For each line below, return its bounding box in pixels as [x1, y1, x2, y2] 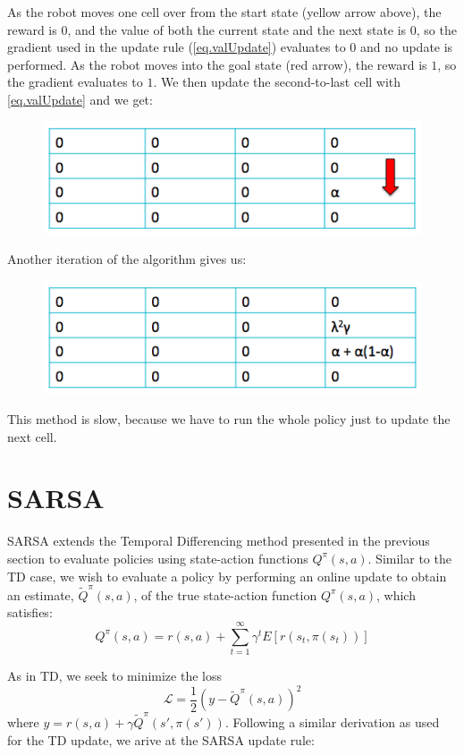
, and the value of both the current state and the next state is [67, 20, 407, 38]
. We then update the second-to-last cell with [153, 72, 401, 91]
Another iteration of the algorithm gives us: [7, 250, 247, 268]
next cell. [7, 427, 57, 445]
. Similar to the [367, 548, 451, 567]
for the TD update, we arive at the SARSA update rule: [7, 730, 315, 749]
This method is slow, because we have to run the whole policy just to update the [7, 410, 451, 428]
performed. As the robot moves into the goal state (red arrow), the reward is [7, 55, 427, 73]
